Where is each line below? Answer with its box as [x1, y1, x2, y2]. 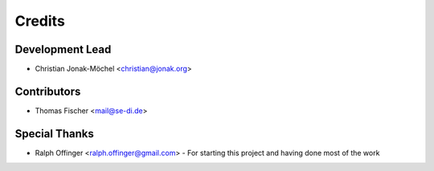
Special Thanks [14, 127, 94, 140]
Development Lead [14, 43, 112, 56]
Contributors [14, 84, 81, 98]
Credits [14, 12, 66, 30]
